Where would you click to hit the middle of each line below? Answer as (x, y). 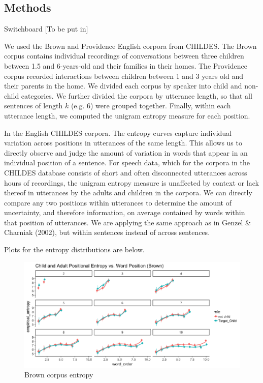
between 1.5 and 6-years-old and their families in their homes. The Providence (126, 65)
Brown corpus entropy (59, 375)
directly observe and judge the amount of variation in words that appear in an (126, 152)
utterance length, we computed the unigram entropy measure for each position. (127, 115)
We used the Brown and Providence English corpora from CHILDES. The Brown (130, 46)
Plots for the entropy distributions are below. (74, 249)
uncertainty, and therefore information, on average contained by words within (125, 212)
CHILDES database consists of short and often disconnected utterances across (126, 172)
